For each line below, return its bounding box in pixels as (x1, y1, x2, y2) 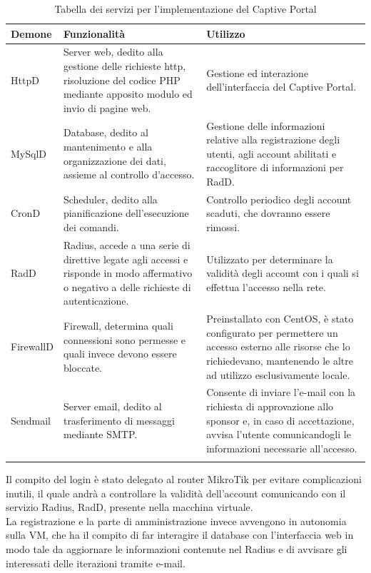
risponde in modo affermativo (63, 265, 193, 280)
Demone (11, 26, 52, 41)
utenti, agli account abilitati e (206, 146, 337, 161)
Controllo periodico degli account (206, 191, 352, 206)
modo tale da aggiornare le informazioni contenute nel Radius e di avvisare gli (6, 542, 347, 557)
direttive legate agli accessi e (63, 251, 188, 266)
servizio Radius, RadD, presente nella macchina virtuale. (6, 500, 253, 514)
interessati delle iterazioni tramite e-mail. (6, 555, 185, 570)
